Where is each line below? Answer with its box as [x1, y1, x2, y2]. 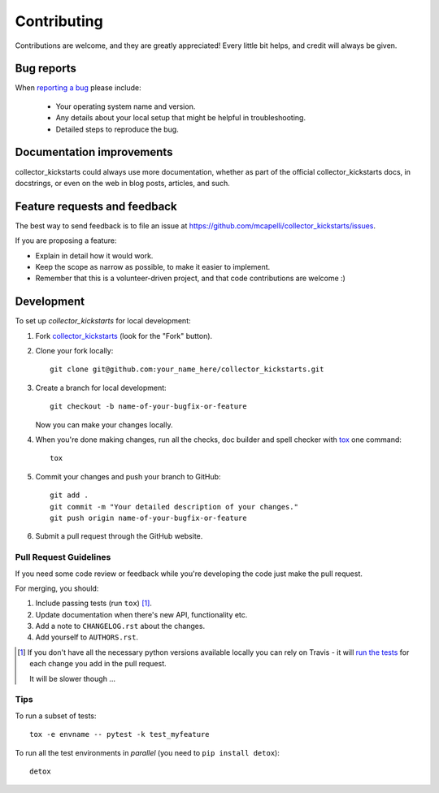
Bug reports [15, 62, 77, 76]
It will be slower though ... [29, 674, 115, 683]
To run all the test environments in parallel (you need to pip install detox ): [15, 747, 280, 757]
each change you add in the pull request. [29, 659, 167, 669]
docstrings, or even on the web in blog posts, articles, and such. [15, 178, 231, 188]
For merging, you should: [15, 583, 99, 593]
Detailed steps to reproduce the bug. [55, 124, 179, 134]
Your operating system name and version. [55, 102, 196, 111]
